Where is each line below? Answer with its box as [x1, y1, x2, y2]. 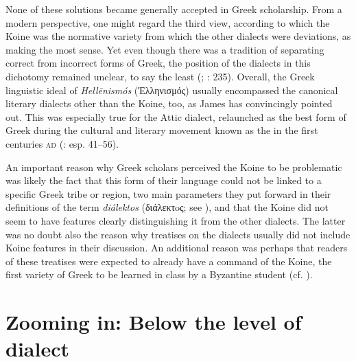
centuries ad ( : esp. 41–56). [5, 136, 119, 150]
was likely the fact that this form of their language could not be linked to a [5, 173, 322, 188]
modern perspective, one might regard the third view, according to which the [5, 15, 330, 30]
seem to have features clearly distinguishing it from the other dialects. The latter [5, 213, 346, 227]
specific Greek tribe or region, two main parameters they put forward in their [5, 186, 331, 201]
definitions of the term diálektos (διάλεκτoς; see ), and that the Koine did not [5, 200, 329, 214]
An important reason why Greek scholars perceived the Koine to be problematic [5, 159, 342, 174]
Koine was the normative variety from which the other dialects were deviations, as [5, 29, 351, 43]
